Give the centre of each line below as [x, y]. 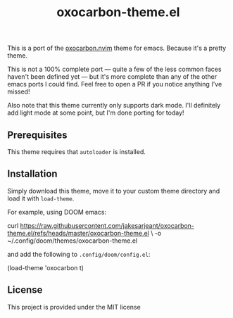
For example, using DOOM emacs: [57, 212]
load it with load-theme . [41, 198]
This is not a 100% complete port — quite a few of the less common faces [114, 69]
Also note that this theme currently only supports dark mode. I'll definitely [114, 106]
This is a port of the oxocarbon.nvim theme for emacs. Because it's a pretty [117, 48]
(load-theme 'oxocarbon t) [46, 267]
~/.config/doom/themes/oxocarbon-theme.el [73, 241]
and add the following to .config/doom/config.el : [79, 254]
